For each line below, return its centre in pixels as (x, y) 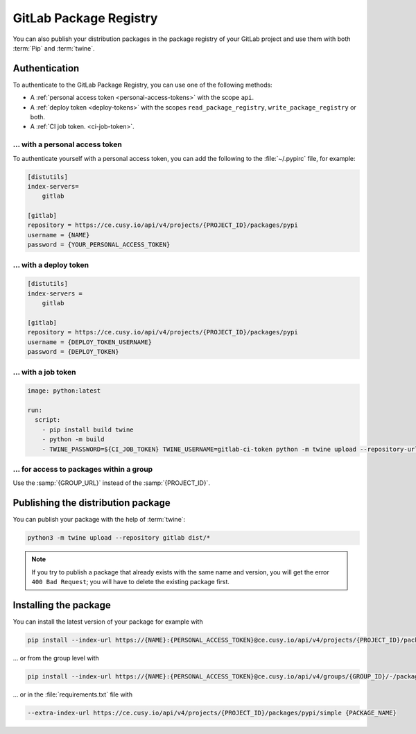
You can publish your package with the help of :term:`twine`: (99, 520)
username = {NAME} (59, 235)
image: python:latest (64, 391)
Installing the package (62, 605)
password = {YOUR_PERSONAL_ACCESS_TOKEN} (99, 245)
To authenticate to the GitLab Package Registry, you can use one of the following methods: (143, 85)
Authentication (46, 68)
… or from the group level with (56, 658)
